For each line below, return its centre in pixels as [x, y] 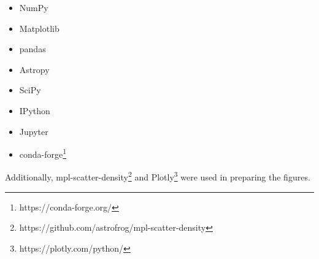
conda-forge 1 [43, 153]
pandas [33, 49]
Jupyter [34, 131]
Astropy [34, 69]
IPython [35, 110]
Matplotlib [39, 28]
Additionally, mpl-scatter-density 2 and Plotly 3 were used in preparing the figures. [158, 176]
